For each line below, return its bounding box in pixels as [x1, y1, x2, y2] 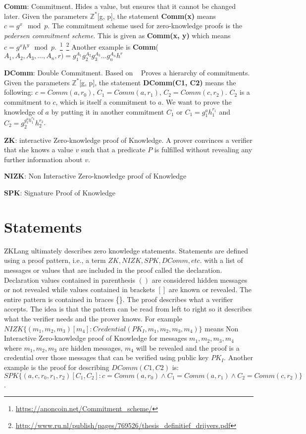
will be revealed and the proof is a [136, 342, 240, 353]
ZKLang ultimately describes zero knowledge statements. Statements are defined [4, 245, 248, 255]
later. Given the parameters [4, 10, 88, 21]
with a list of [204, 255, 243, 265]
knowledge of [4, 106, 43, 117]
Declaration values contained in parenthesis [4, 274, 135, 285]
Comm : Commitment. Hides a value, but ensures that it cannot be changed [4, 1, 236, 11]
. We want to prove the [161, 97, 232, 107]
